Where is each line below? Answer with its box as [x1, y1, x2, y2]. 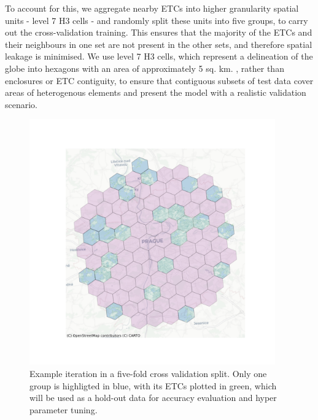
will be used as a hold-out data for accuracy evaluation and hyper [29, 391, 277, 404]
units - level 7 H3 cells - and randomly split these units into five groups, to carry [5, 14, 308, 26]
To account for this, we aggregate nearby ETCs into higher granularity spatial [5, 2, 299, 14]
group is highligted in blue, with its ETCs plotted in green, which [29, 379, 277, 392]
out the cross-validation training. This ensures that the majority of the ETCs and [5, 26, 312, 39]
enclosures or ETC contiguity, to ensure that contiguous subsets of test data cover [5, 74, 314, 87]
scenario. [5, 98, 38, 111]
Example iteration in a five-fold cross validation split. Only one [29, 367, 267, 379]
